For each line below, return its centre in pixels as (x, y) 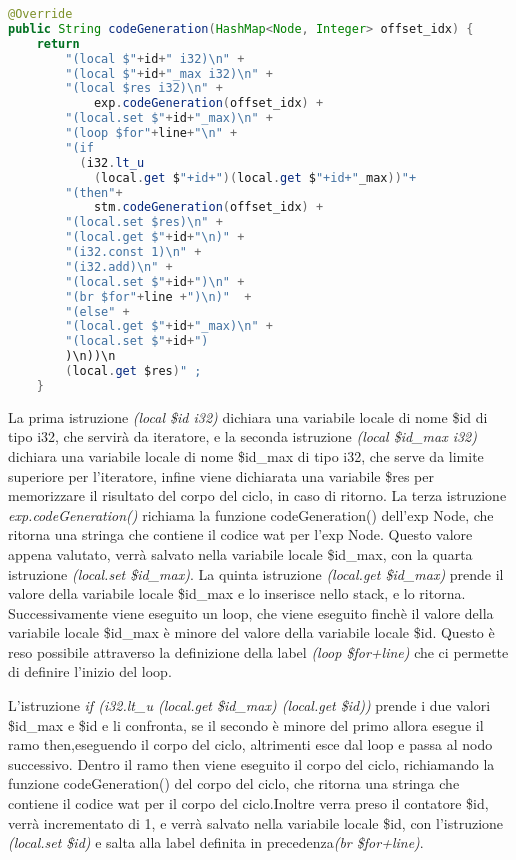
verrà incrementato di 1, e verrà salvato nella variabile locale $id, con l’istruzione (256, 822)
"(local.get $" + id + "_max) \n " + (169, 326)
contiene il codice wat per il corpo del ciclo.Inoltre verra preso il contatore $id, (248, 803)
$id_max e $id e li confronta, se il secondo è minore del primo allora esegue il (246, 724)
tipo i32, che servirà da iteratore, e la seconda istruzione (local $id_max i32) (242, 436)
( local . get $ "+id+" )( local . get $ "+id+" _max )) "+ (255, 177)
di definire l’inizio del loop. (90, 671)
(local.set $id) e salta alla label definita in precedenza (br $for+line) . (216, 842)
